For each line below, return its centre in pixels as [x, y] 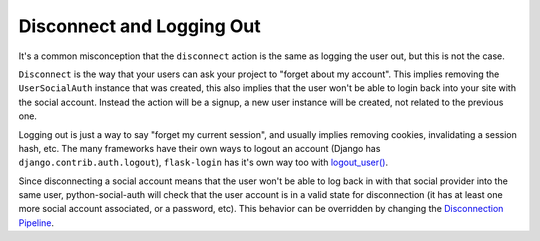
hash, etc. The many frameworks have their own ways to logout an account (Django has [199, 148]
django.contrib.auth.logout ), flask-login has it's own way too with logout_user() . [203, 162]
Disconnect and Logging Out [139, 26]
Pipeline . [36, 222]
